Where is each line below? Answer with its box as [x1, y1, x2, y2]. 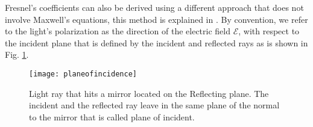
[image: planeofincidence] [29, 69, 137, 78]
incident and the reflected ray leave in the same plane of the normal [29, 99, 280, 111]
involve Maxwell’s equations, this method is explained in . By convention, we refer [5, 13, 308, 25]
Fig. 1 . [5, 48, 29, 61]
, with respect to [238, 25, 300, 37]
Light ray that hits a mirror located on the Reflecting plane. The [29, 87, 269, 99]
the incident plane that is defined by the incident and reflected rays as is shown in [5, 36, 308, 49]
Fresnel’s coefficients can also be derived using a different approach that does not [5, 1, 304, 13]
